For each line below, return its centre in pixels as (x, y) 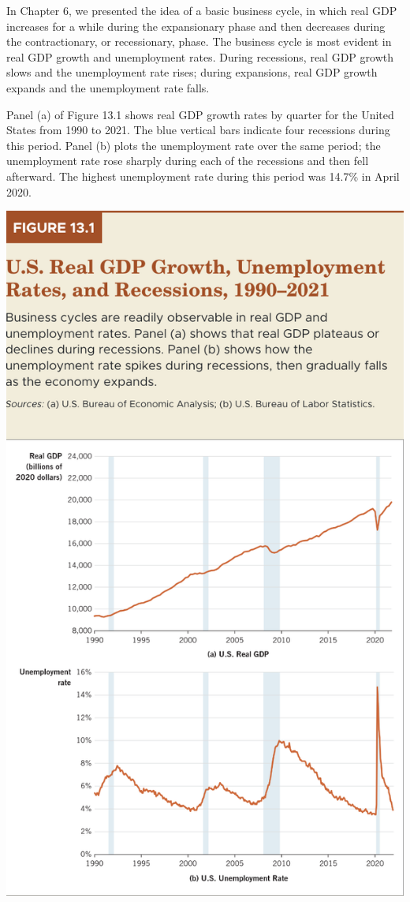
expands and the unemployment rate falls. (108, 87)
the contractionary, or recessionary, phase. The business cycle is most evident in (199, 41)
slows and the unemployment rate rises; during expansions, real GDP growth (192, 72)
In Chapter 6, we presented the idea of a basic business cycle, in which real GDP (202, 10)
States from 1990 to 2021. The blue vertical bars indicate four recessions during (198, 130)
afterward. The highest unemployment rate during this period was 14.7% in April (203, 176)
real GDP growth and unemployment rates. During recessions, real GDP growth (200, 56)
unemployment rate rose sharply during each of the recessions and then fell (188, 161)
